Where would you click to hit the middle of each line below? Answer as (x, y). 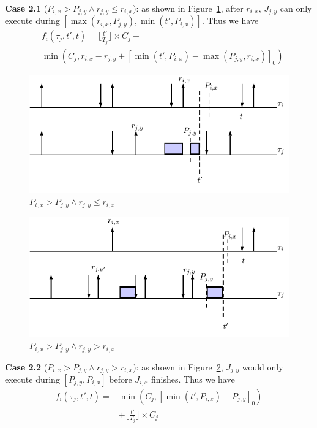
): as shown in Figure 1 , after (188, 8)
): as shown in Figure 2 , (178, 366)
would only (263, 366)
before (121, 379)
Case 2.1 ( (26, 8)
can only (296, 8)
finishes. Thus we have (193, 379)
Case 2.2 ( (26, 366)
